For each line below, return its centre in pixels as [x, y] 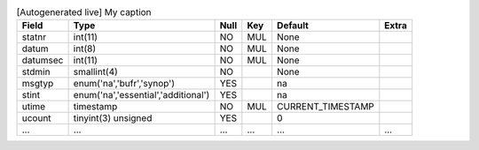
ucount [37, 118]
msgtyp [38, 84]
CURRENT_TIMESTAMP [325, 107]
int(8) [85, 49]
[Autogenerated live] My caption [84, 12]
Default [293, 26]
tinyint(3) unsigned [113, 118]
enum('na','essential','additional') [141, 95]
